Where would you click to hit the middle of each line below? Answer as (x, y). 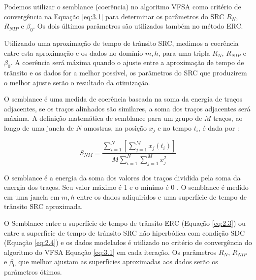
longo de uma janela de (39, 127)
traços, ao (228, 118)
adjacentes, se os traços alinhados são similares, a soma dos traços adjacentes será (127, 108)
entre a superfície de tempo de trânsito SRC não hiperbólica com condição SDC (125, 232)
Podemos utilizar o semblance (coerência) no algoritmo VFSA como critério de (123, 6)
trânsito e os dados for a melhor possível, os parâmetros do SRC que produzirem (126, 72)
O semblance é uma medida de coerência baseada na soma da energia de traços (123, 99)
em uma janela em (32, 196)
